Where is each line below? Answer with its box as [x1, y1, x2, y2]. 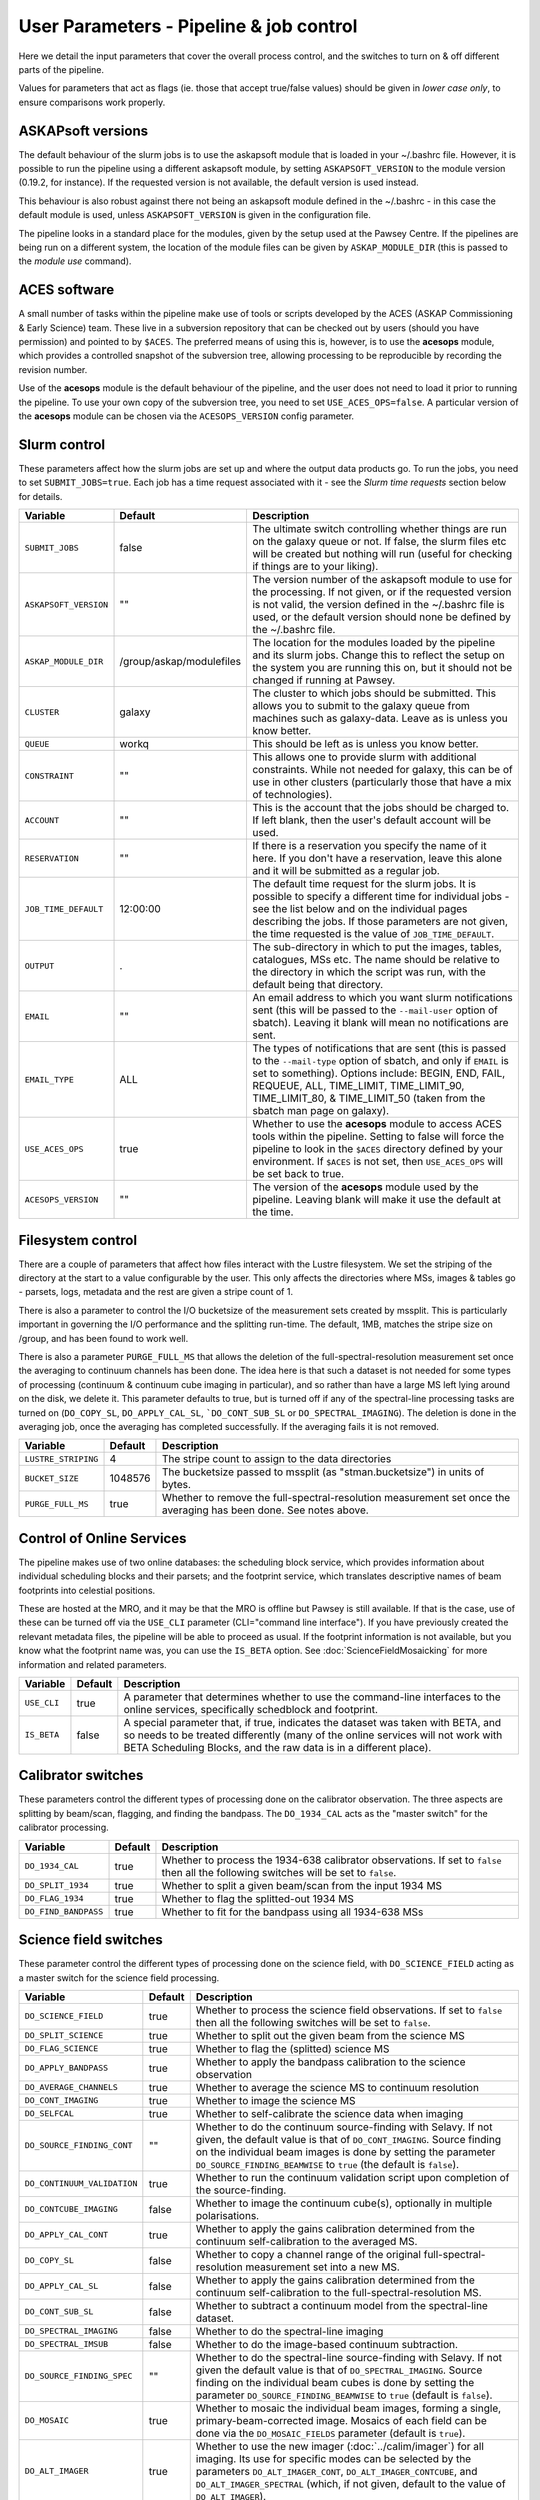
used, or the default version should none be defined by [251, 610, 512, 624]
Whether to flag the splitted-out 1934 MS [161, 1891, 355, 1905]
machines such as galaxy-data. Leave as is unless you [251, 711, 509, 725]
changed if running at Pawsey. [251, 673, 396, 687]
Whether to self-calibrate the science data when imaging [195, 2106, 464, 2120]
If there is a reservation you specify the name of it [251, 839, 487, 853]
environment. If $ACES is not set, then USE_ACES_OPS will [251, 1155, 504, 1169]
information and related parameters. [18, 1658, 167, 1670]
